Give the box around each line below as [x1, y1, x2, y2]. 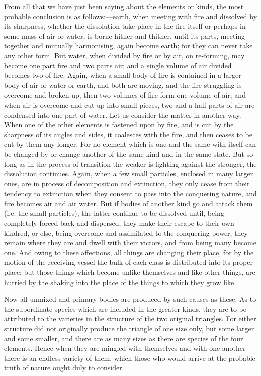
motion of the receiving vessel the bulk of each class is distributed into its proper [4, 257, 253, 267]
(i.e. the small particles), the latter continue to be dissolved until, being [4, 208, 224, 218]
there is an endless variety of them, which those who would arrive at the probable [4, 352, 255, 363]
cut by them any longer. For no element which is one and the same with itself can [4, 139, 256, 149]
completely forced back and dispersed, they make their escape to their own [4, 218, 234, 228]
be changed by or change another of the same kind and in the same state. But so [4, 148, 253, 159]
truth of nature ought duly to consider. [4, 362, 124, 373]
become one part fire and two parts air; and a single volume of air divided [4, 60, 232, 70]
